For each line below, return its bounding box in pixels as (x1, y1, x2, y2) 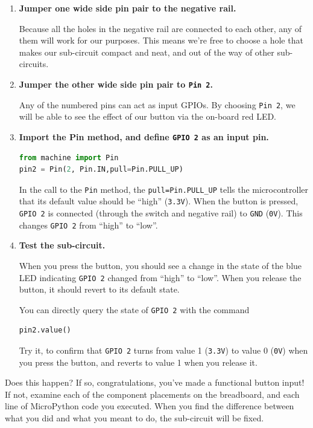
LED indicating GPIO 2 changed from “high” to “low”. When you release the (19, 271, 302, 284)
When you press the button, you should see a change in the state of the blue (19, 259, 302, 271)
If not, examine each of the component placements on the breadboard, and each (5, 387, 300, 400)
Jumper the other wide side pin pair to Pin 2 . (19, 77, 213, 90)
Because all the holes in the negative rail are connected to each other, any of (19, 22, 302, 34)
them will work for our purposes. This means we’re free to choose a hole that (19, 34, 303, 47)
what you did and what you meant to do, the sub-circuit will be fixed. (5, 412, 264, 424)
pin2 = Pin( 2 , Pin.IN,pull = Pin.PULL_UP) (19, 165, 183, 174)
